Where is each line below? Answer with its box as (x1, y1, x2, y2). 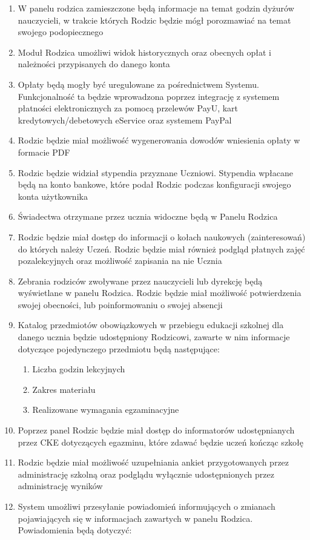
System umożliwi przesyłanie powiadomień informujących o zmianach (18, 500, 275, 512)
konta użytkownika (18, 189, 88, 202)
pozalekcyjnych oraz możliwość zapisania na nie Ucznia (18, 254, 222, 267)
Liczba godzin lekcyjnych (32, 363, 125, 375)
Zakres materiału (32, 383, 96, 395)
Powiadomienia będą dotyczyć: (18, 524, 132, 536)
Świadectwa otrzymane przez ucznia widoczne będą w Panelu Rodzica (18, 210, 278, 223)
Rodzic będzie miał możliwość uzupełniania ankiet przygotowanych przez (18, 456, 289, 469)
